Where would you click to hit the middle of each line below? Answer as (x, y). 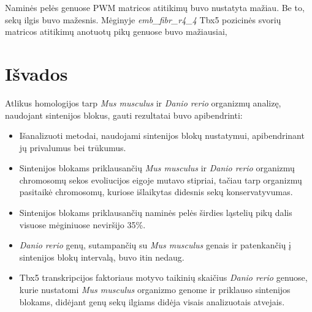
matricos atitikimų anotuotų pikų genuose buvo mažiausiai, (116, 32)
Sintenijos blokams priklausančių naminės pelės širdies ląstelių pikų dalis (156, 213)
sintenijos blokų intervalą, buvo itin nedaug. (102, 257)
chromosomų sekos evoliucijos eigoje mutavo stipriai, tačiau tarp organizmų (161, 180)
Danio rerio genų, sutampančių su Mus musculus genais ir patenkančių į (155, 245)
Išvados (36, 73)
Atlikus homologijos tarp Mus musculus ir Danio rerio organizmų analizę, (143, 102)
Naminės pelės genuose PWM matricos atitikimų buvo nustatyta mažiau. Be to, (155, 7)
